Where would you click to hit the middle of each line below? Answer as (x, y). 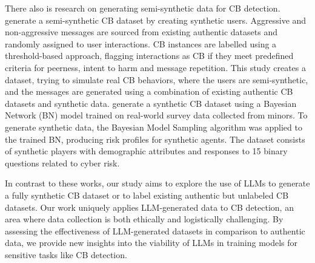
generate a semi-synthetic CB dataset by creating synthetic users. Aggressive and (156, 20)
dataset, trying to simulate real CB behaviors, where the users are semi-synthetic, (157, 79)
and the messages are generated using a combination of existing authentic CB (149, 91)
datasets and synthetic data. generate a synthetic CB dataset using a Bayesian (151, 103)
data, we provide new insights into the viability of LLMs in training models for (151, 243)
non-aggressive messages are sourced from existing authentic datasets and (141, 32)
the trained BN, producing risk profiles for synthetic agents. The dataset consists (155, 139)
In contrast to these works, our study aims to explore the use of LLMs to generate (157, 183)
